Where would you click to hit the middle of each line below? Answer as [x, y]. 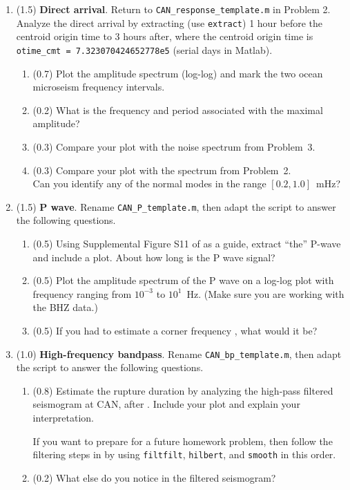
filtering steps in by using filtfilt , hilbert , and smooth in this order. [184, 454]
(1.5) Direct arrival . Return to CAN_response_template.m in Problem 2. [173, 9]
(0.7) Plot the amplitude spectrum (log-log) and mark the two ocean [178, 73]
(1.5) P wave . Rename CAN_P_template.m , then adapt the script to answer [176, 206]
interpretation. [63, 417]
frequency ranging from [82, 293]
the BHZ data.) [65, 307]
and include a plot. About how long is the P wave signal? [154, 257]
